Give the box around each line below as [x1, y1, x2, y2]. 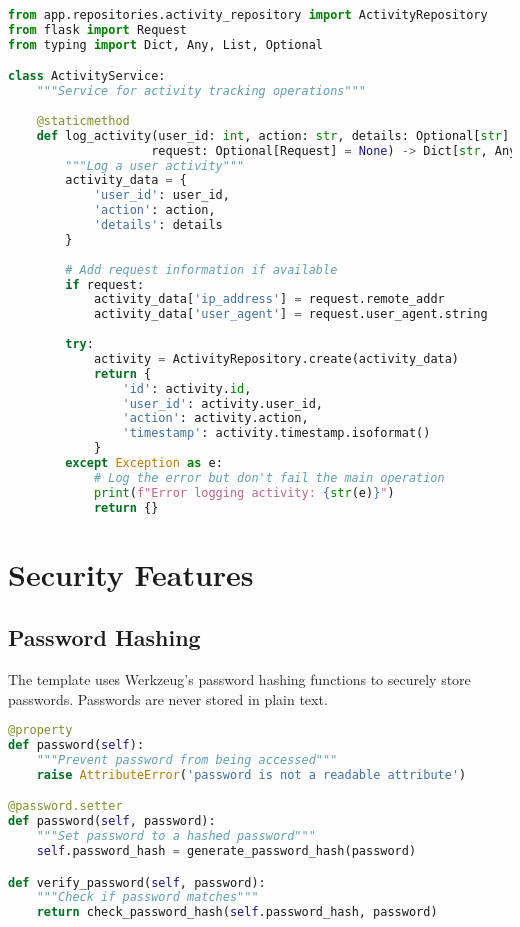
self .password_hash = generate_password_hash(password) [36, 844, 417, 859]
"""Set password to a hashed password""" [36, 829, 316, 844]
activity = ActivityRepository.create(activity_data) [93, 351, 460, 366]
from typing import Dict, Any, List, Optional [8, 37, 324, 52]
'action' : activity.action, [122, 411, 309, 426]
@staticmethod [36, 113, 130, 128]
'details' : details [93, 218, 223, 233]
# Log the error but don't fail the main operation [93, 470, 445, 485]
